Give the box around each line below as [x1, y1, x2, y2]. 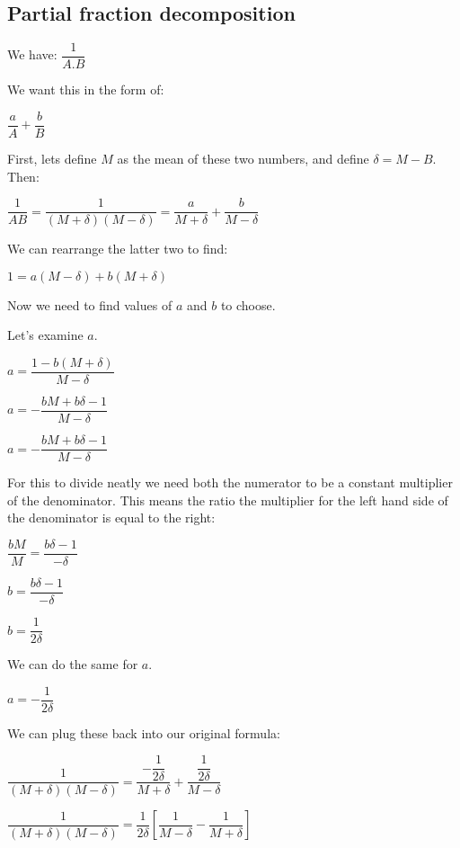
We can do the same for [7, 655, 138, 674]
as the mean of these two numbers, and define [117, 148, 369, 167]
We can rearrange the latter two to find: [7, 239, 228, 258]
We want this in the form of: [7, 80, 164, 99]
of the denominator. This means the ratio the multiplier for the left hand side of [7, 490, 448, 509]
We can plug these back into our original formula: [7, 723, 280, 742]
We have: [7, 45, 57, 64]
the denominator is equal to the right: [7, 508, 216, 527]
